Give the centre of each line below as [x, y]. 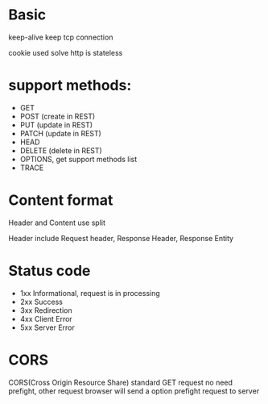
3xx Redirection [46, 310]
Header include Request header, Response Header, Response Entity [121, 238]
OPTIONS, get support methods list [78, 159]
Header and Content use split [57, 223]
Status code [49, 271]
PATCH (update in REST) [61, 133]
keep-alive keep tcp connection [61, 37]
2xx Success [41, 302]
